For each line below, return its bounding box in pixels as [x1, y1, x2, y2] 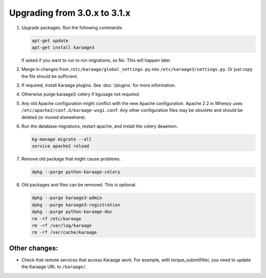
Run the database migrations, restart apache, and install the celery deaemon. [21, 123, 178, 129]
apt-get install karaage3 [32, 44, 95, 50]
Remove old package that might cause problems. [21, 156, 121, 162]
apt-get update [32, 37, 68, 43]
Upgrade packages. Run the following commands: [21, 25, 123, 31]
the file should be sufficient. [21, 73, 78, 79]
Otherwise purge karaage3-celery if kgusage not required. [21, 91, 140, 97]
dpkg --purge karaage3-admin [32, 195, 102, 201]
